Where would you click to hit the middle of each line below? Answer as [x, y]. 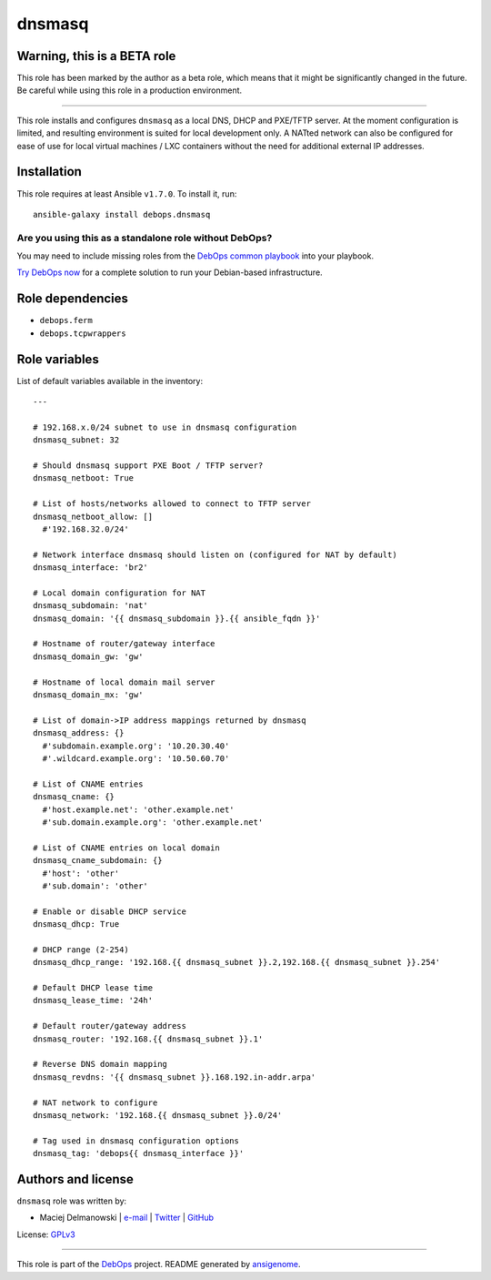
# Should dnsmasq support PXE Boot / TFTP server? [148, 466]
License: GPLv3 [46, 1234]
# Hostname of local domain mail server [124, 682]
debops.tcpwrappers [83, 333]
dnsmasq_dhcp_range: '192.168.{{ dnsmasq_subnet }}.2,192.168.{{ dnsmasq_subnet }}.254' [237, 962]
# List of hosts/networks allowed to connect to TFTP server [172, 504]
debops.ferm [66, 320]
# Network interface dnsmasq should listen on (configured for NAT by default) [215, 554]
